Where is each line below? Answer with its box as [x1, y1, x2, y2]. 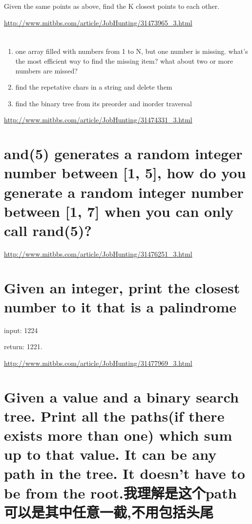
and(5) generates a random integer [4, 143, 243, 164]
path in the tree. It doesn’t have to [4, 463, 245, 483]
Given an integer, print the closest [4, 277, 240, 297]
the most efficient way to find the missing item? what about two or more [15, 55, 233, 66]
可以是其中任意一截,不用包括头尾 [4, 501, 213, 522]
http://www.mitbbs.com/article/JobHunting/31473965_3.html [4, 17, 192, 27]
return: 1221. [4, 341, 42, 352]
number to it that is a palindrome [4, 296, 237, 316]
